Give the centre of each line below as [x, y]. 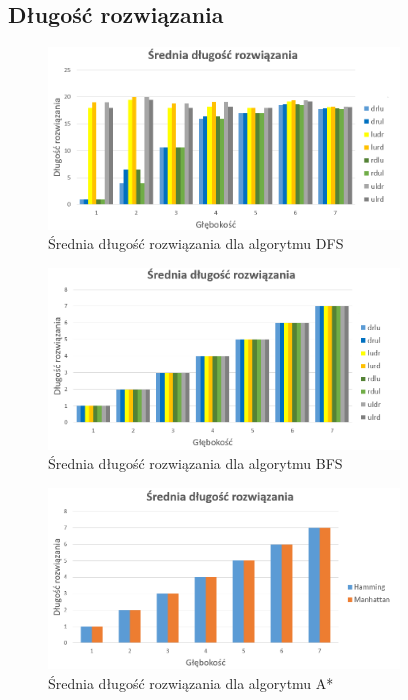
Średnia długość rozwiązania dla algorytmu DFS [196, 243]
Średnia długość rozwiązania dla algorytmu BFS [195, 463]
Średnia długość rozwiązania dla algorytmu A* [191, 682]
